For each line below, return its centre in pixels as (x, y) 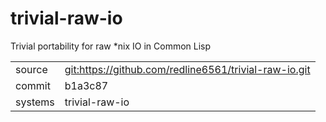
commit (33, 85)
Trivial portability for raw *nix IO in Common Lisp (111, 46)
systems (35, 102)
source (31, 69)
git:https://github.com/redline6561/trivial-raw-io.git (187, 69)
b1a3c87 (86, 85)
